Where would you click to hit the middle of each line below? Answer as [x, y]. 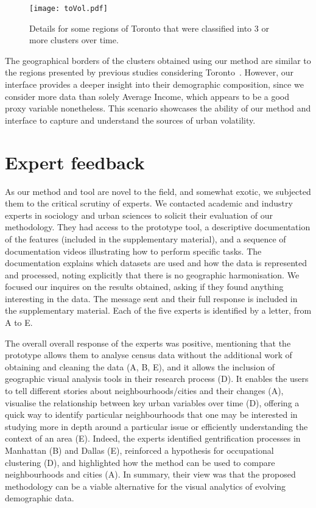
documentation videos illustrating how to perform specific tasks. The [133, 251]
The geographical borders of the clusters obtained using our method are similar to [158, 60]
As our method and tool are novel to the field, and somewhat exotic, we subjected [158, 191]
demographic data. [40, 498]
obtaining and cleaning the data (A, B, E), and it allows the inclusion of [140, 366]
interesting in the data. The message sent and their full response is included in [151, 298]
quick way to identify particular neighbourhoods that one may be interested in [151, 415]
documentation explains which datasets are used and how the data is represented [156, 263]
